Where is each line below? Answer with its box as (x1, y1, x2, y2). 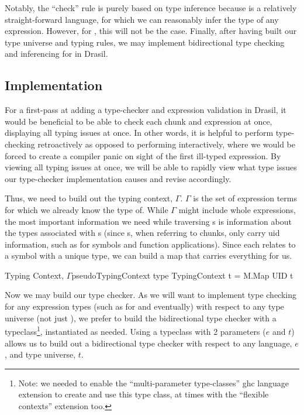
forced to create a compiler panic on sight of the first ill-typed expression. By (5, 149, 281, 162)
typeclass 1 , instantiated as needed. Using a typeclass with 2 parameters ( (5, 324, 266, 337)
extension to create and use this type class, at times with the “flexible (18, 388, 269, 400)
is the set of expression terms (193, 192, 297, 204)
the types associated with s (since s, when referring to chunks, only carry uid (5, 227, 280, 239)
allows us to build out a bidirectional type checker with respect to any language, (5, 337, 292, 349)
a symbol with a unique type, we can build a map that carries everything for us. (5, 249, 292, 262)
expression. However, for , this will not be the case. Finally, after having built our (5, 25, 297, 37)
